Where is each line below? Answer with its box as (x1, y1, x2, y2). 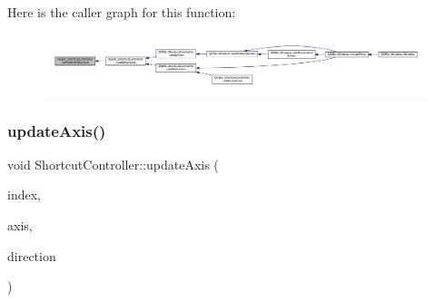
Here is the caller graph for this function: (7, 3, 236, 21)
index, (7, 185, 41, 204)
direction (7, 246, 56, 265)
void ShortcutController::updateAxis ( (7, 154, 219, 173)
